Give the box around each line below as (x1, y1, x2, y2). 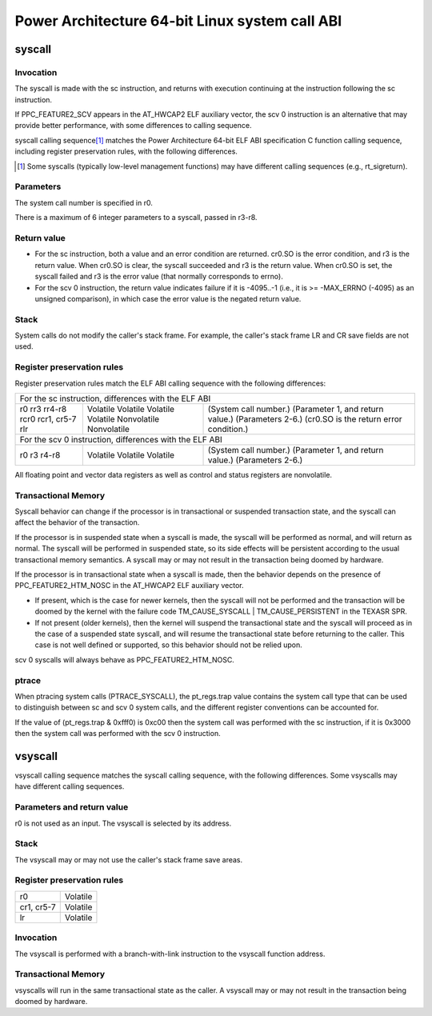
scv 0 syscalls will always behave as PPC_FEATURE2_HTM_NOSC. (14, 654, 235, 664)
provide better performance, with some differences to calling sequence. (14, 121, 252, 130)
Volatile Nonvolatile (86, 413, 160, 424)
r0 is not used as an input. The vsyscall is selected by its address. (14, 818, 232, 828)
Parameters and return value (14, 802, 129, 813)
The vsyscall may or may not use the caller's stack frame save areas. (14, 854, 243, 864)
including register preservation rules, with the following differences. (14, 146, 238, 156)
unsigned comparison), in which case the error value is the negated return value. (34, 294, 302, 303)
